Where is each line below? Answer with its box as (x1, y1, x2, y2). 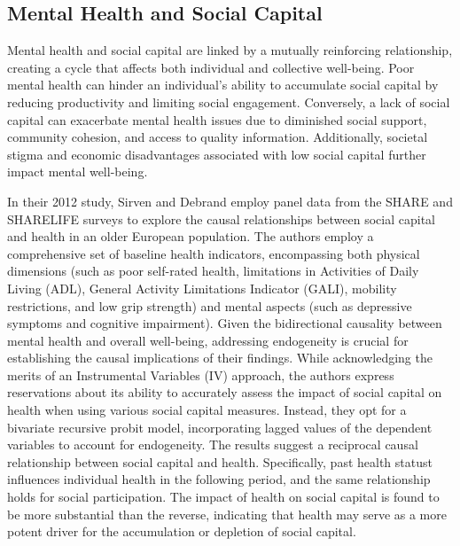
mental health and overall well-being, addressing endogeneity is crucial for (7, 331, 409, 349)
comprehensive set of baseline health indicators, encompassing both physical (7, 244, 420, 262)
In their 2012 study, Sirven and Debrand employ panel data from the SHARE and (7, 191, 453, 210)
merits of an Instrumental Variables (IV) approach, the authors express (7, 365, 394, 384)
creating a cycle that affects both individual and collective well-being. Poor (7, 58, 415, 76)
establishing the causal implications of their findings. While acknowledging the (7, 348, 433, 367)
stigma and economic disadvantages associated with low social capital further (7, 144, 426, 163)
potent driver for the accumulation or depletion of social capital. (7, 522, 356, 541)
